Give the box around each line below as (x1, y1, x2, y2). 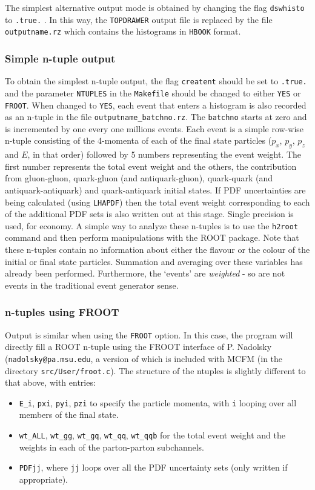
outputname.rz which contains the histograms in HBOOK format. (5, 25, 241, 38)
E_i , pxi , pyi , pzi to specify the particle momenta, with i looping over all (19, 396, 297, 409)
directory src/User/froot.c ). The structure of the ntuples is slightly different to (5, 364, 306, 377)
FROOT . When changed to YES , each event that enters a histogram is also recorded (5, 98, 307, 111)
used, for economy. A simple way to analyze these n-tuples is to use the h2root (5, 219, 298, 232)
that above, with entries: (5, 376, 96, 389)
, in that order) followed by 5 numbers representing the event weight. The (27, 148, 302, 161)
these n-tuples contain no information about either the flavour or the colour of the (5, 243, 310, 256)
